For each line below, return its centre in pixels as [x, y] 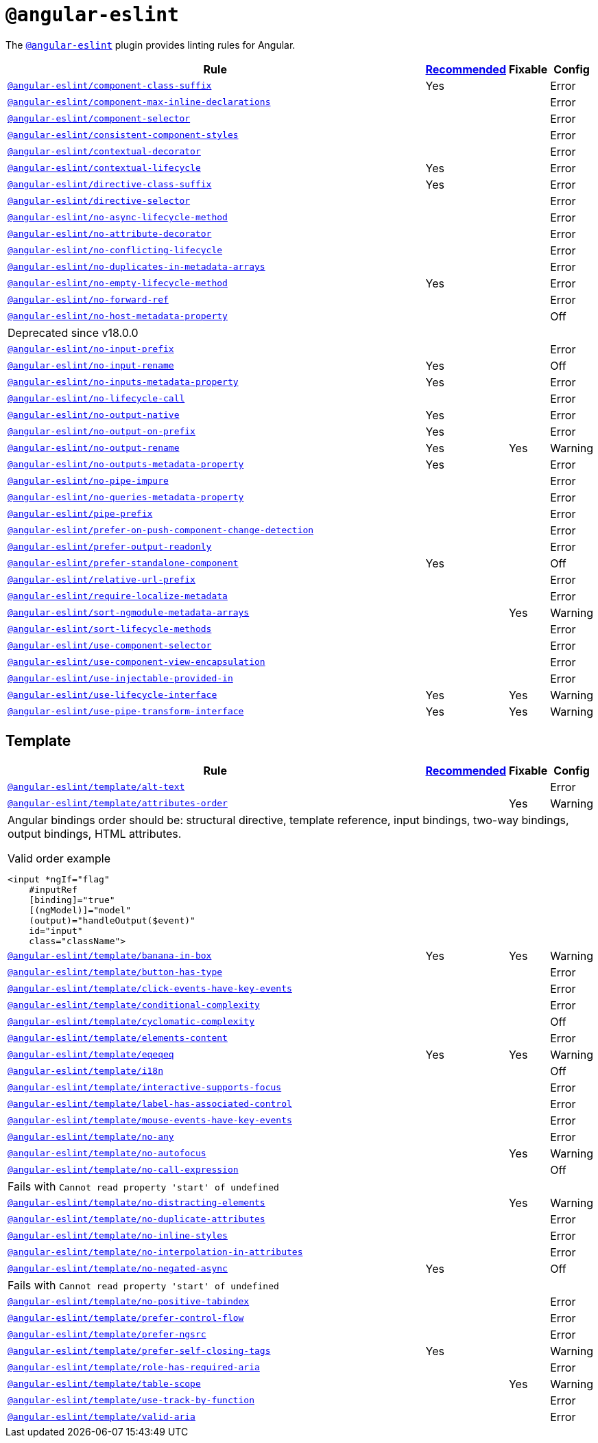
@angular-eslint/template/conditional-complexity [134, 1005]
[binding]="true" [72, 900]
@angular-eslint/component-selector [99, 119]
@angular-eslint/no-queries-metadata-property [126, 497]
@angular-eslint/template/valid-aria [101, 1417]
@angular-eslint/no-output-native [94, 415]
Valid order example [59, 858]
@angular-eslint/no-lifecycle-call [96, 399]
